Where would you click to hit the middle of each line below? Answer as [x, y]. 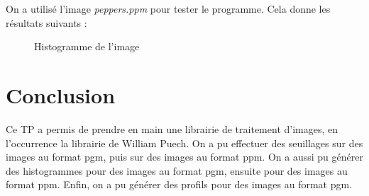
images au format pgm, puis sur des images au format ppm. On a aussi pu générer [184, 157]
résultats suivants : [46, 22]
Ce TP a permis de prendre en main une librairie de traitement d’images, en [172, 128]
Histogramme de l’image [87, 46]
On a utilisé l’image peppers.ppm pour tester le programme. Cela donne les [168, 8]
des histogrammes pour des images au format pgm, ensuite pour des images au [177, 170]
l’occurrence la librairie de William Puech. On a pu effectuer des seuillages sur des [184, 143]
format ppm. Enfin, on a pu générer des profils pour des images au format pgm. [179, 184]
